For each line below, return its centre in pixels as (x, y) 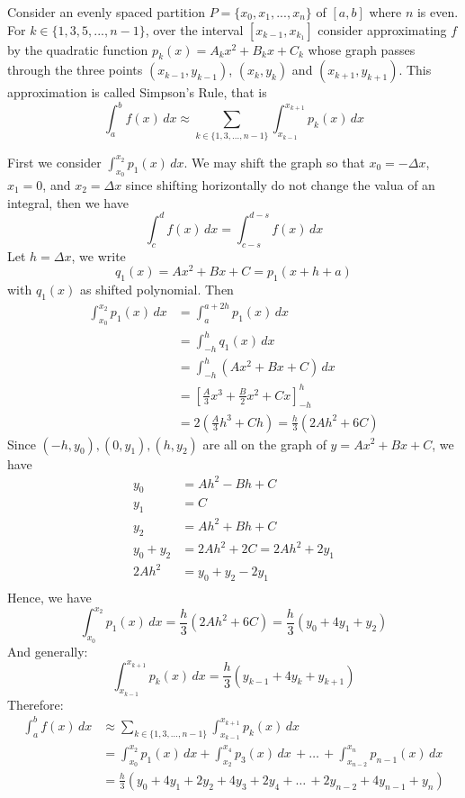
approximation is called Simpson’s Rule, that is (137, 92)
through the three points (75, 70)
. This (415, 70)
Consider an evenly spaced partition (106, 12)
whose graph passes (362, 49)
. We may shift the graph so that (274, 162)
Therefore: (36, 704)
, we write (98, 255)
